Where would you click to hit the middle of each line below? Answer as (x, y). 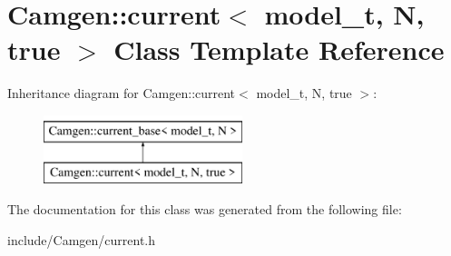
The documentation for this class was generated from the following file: (205, 209)
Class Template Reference (279, 49)
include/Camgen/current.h (82, 239)
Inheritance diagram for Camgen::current (122, 93)
